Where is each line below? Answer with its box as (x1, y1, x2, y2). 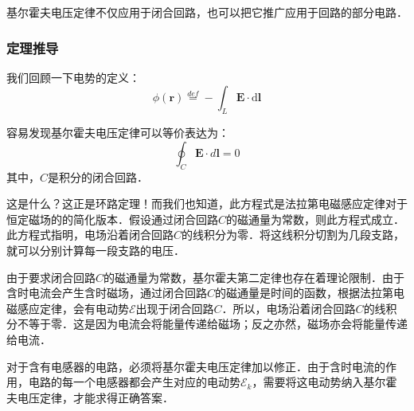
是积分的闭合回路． (48, 168, 149, 185)
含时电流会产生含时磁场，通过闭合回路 (6, 284, 207, 301)
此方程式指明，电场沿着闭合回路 (6, 226, 174, 243)
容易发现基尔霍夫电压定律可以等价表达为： (6, 124, 229, 141)
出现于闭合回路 (135, 299, 214, 316)
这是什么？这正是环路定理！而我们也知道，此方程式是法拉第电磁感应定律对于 (6, 195, 408, 212)
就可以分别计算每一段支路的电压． (6, 241, 185, 258)
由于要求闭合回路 (6, 268, 96, 285)
